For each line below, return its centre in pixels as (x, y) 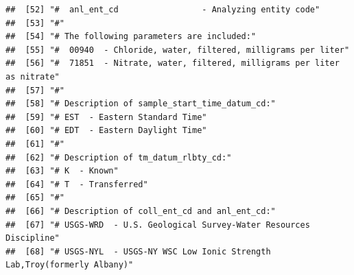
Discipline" (33, 238)
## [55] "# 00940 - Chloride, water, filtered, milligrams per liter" (178, 50)
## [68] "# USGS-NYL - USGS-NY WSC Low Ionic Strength (138, 251)
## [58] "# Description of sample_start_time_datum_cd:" (141, 104)
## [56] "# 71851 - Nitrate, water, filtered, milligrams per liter (173, 63)
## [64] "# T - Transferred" (77, 184)
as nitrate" (33, 76)
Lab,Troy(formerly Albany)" (70, 265)
